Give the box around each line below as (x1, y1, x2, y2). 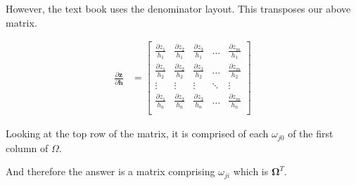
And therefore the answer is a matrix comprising (6, 164, 215, 179)
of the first (288, 126, 333, 141)
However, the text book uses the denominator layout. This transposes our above (6, 1, 351, 15)
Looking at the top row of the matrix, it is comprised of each (6, 126, 269, 141)
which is (233, 164, 269, 179)
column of (6, 140, 49, 155)
